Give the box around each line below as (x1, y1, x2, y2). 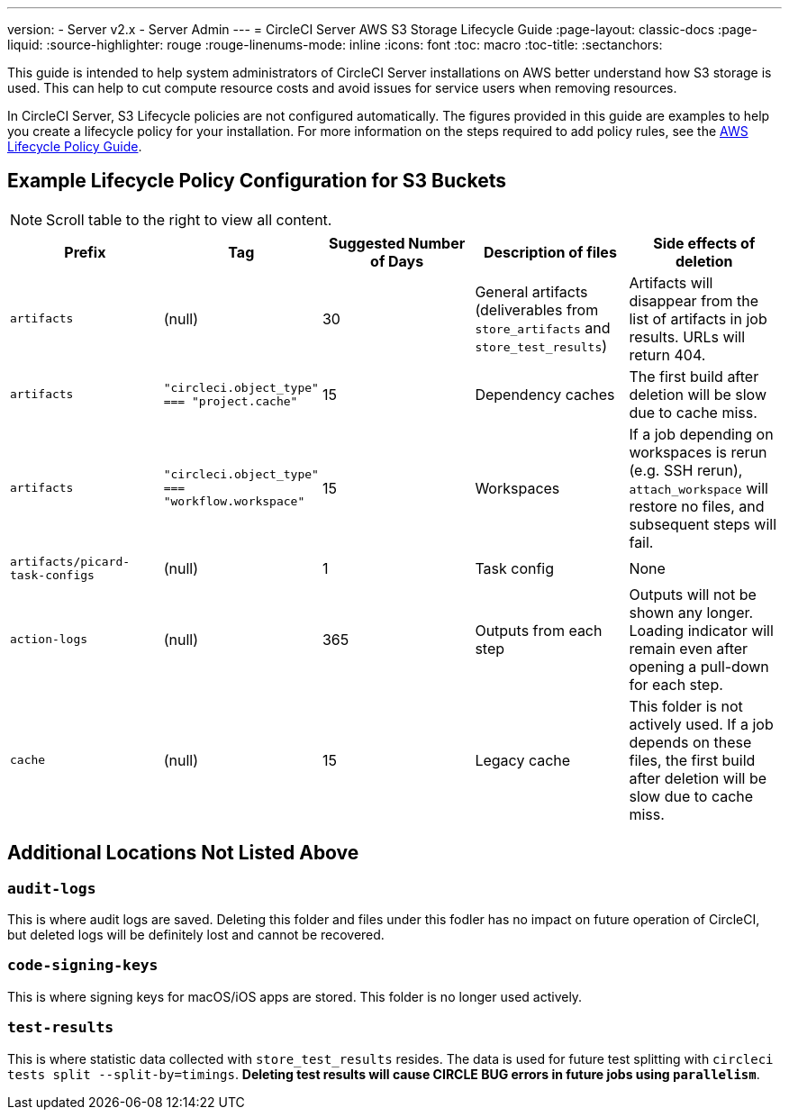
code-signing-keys (7, 957, 159, 975)
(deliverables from (475, 300, 599, 319)
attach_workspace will (629, 478, 768, 497)
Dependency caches (475, 385, 615, 404)
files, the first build (629, 750, 756, 769)
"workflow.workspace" (163, 495, 305, 509)
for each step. (629, 675, 723, 694)
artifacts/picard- (10, 554, 131, 568)
